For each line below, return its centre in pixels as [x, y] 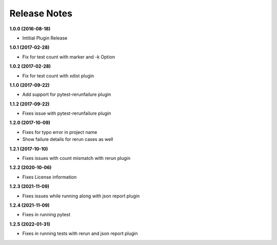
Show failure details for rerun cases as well [68, 139]
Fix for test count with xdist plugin [58, 76]
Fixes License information [50, 177]
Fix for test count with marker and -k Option [69, 57]
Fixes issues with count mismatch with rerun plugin [76, 158]
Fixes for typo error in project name [60, 132]
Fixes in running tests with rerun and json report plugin [80, 234]
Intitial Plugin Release [45, 38]
